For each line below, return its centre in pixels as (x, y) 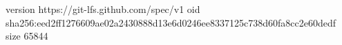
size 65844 (27, 36)
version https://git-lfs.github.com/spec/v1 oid (103, 9)
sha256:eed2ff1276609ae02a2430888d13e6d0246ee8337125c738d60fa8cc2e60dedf (171, 22)
